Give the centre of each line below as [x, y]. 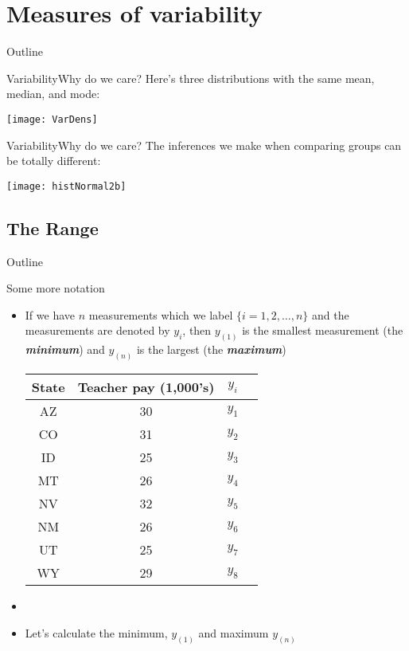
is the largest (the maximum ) [211, 349]
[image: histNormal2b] [66, 186]
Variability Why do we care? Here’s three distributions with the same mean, [191, 78]
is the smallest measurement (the [323, 330]
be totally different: [54, 161]
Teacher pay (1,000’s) [146, 387]
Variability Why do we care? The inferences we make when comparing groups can [204, 145]
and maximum [234, 632]
